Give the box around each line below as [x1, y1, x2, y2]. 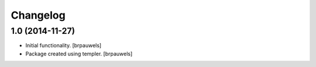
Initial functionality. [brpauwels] [25, 42, 102, 49]
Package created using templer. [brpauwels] [25, 50, 133, 57]
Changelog [11, 9, 66, 22]
